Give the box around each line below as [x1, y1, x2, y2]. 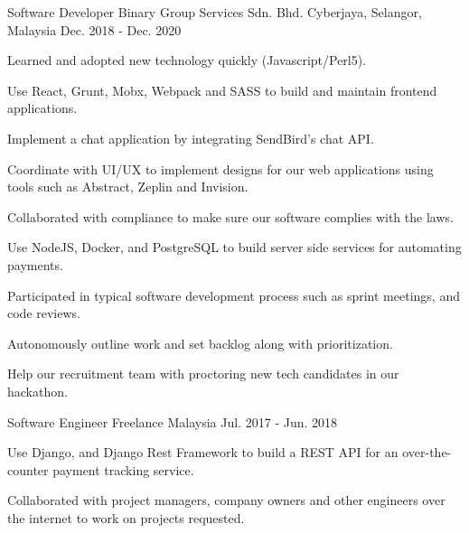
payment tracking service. [52, 460, 194, 479]
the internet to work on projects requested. [7, 508, 245, 527]
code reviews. [7, 304, 80, 323]
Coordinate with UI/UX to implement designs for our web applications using [7, 159, 434, 178]
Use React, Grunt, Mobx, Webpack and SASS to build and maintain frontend [7, 80, 437, 99]
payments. [7, 255, 63, 274]
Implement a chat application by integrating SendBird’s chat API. [7, 128, 374, 147]
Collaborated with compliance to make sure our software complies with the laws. [7, 207, 454, 226]
